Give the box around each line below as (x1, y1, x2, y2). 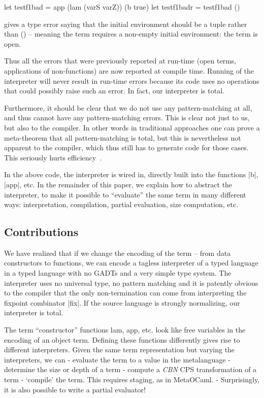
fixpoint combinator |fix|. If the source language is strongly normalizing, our (4, 297, 240, 308)
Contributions (4, 224, 79, 240)
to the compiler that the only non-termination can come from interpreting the (4, 287, 247, 298)
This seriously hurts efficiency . (4, 152, 102, 162)
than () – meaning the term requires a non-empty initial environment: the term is (4, 28, 258, 39)
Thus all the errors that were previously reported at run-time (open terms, (4, 55, 237, 66)
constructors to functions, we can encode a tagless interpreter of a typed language (4, 257, 258, 268)
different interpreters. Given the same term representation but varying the (4, 344, 235, 355)
